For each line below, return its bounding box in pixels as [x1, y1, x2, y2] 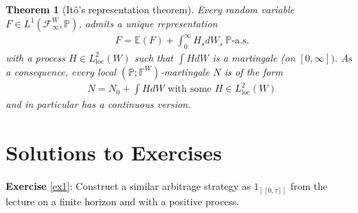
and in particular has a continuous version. [6, 97, 191, 111]
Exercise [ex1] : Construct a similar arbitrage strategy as [6, 179, 251, 193]
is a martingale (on [212, 50, 296, 64]
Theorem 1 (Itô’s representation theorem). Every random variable [6, 2, 294, 16]
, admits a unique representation [78, 15, 218, 30]
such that [134, 50, 174, 64]
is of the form [224, 64, 283, 78]
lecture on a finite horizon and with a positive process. [6, 193, 240, 208]
